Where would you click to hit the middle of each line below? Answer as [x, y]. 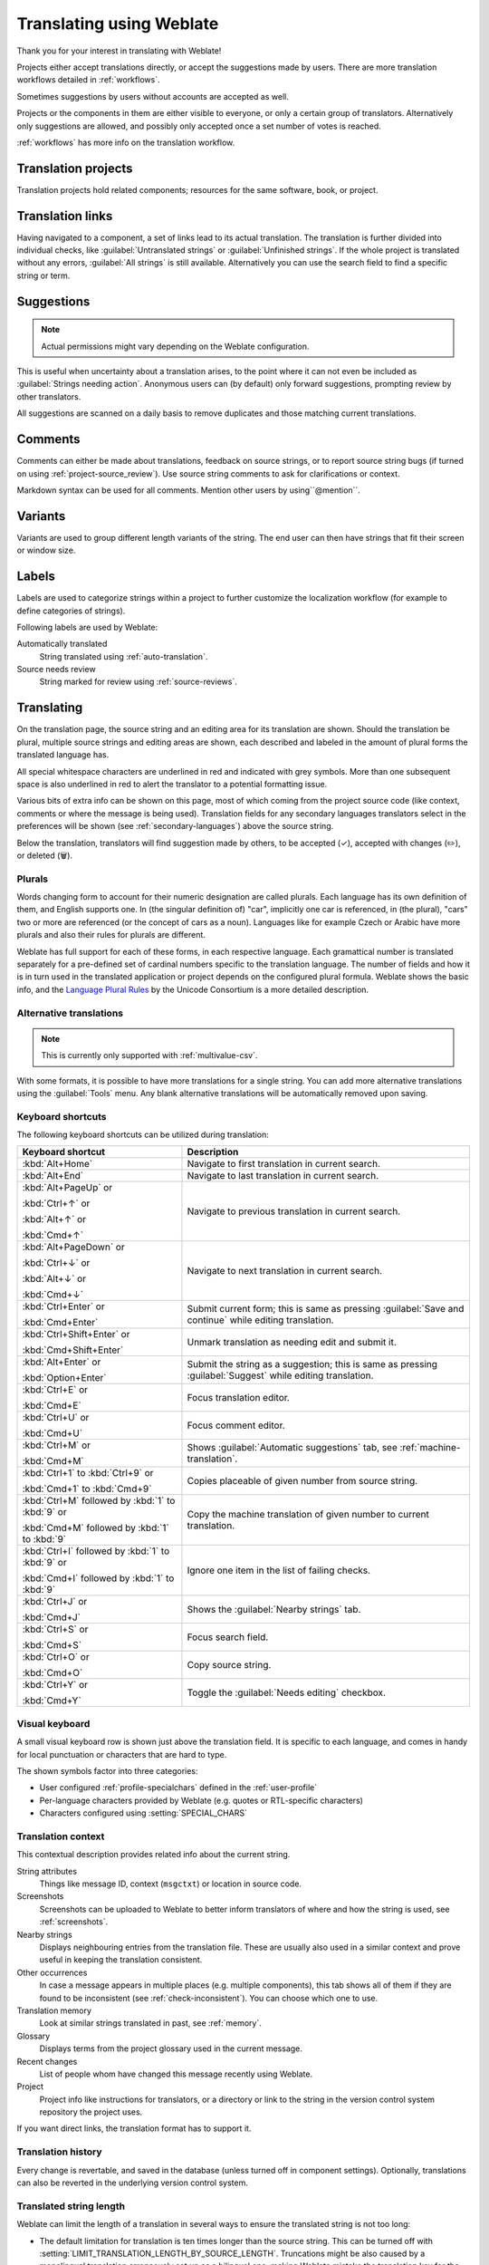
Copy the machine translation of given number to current [308, 1515]
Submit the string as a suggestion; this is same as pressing [312, 1364]
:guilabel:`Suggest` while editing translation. [280, 1375]
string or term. [43, 275]
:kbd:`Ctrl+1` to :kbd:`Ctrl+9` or [88, 1473]
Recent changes [47, 2061]
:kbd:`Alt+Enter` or [62, 1362]
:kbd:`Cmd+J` [52, 1617]
